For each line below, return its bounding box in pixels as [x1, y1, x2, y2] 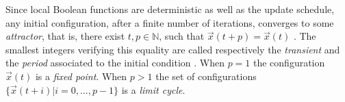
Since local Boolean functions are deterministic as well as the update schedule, [5, 2, 335, 16]
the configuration [253, 55, 325, 70]
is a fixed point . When [35, 68, 127, 83]
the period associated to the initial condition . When [5, 55, 225, 70]
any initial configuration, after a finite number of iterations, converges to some [5, 15, 334, 29]
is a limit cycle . [121, 82, 186, 97]
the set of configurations [155, 68, 257, 83]
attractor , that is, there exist [5, 29, 125, 43]
